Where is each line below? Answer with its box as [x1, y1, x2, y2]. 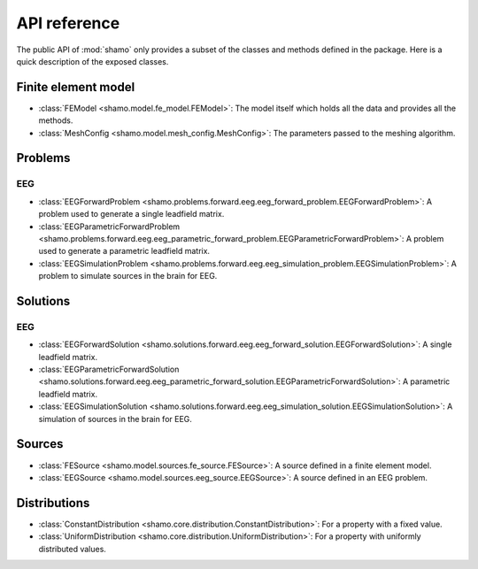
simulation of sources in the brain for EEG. [38, 413, 192, 424]
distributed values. [38, 543, 106, 554]
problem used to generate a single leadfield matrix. [38, 209, 225, 219]
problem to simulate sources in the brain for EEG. [38, 271, 218, 281]
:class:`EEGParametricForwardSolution [38, 364, 180, 375]
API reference [16, 13, 120, 33]
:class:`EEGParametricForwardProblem [38, 221, 181, 232]
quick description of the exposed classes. [16, 56, 169, 66]
